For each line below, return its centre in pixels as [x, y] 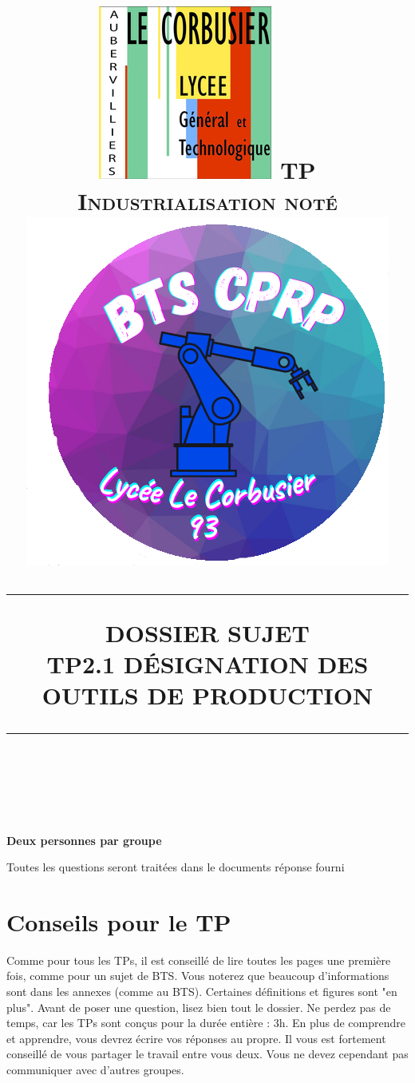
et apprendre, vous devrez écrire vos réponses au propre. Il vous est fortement [196, 1038]
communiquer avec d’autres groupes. [95, 1069]
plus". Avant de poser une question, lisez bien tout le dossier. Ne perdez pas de [199, 1007]
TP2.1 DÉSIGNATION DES [207, 663]
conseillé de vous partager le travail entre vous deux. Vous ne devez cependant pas [207, 1054]
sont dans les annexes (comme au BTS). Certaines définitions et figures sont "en [202, 991]
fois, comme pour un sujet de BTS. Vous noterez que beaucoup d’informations [198, 976]
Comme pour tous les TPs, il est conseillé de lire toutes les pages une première [199, 960]
